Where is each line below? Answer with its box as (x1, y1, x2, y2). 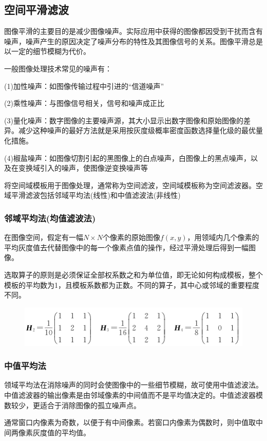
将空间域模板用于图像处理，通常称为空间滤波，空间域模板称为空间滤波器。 (4, 179, 256, 190)
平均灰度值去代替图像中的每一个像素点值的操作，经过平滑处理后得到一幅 (4, 242, 249, 252)
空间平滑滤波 (4, 2, 69, 17)
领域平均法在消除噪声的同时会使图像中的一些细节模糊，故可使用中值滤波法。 (4, 379, 263, 390)
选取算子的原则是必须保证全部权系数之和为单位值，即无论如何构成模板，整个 (4, 269, 263, 280)
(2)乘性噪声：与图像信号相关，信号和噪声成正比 (4, 98, 164, 108)
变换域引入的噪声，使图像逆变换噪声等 (18, 162, 148, 173)
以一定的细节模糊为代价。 (4, 46, 90, 57)
